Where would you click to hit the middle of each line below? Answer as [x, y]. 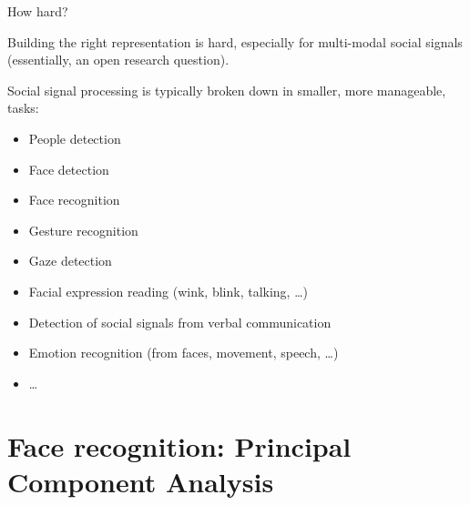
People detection [75, 138]
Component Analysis [141, 481]
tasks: [23, 108]
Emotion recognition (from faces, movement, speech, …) [184, 353]
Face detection [69, 169]
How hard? [38, 11]
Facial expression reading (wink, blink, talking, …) [168, 291]
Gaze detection [70, 261]
